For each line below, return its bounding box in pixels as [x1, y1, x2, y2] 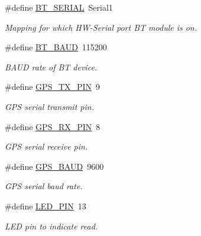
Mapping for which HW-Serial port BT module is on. [5, 21, 197, 33]
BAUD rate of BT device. [5, 60, 98, 73]
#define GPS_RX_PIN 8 [5, 120, 100, 132]
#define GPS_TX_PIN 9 [5, 80, 100, 93]
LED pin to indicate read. [5, 219, 98, 232]
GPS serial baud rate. [5, 180, 83, 192]
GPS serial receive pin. [5, 140, 88, 153]
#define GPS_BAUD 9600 [5, 160, 104, 172]
